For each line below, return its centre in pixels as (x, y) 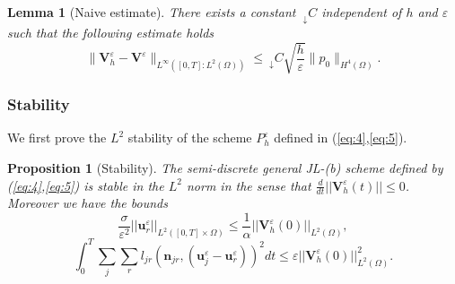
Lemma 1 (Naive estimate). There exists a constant (152, 12)
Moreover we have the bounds (87, 203)
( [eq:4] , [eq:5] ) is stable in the (86, 185)
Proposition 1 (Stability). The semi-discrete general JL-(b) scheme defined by (225, 167)
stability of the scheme (190, 138)
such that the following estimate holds (111, 32)
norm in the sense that (249, 185)
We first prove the (57, 138)
